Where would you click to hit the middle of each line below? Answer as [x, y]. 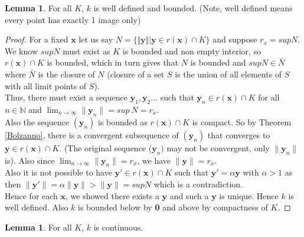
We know [21, 51]
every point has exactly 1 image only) [73, 19]
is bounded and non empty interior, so [192, 51]
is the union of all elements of [228, 74]
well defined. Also [37, 207]
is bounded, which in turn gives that [113, 62]
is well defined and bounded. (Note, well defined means [193, 8]
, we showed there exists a [112, 195]
